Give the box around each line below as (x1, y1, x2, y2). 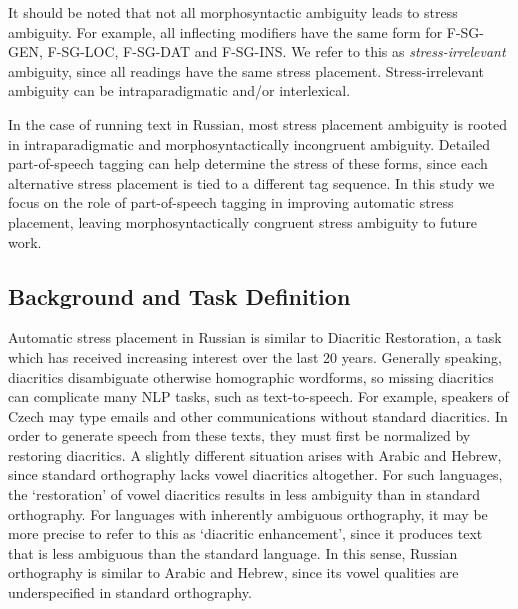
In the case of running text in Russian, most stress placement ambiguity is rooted (8, 113, 508, 134)
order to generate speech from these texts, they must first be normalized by (8, 425, 471, 446)
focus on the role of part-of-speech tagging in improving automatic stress (8, 192, 454, 213)
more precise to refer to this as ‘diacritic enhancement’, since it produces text (8, 523, 483, 544)
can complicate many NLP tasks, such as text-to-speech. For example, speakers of (8, 386, 509, 407)
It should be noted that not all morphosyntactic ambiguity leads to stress (8, 2, 458, 22)
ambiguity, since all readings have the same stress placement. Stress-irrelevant (8, 60, 484, 81)
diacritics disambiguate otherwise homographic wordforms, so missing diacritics (8, 366, 494, 387)
